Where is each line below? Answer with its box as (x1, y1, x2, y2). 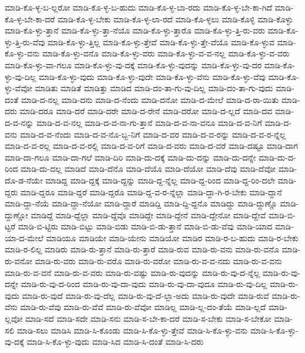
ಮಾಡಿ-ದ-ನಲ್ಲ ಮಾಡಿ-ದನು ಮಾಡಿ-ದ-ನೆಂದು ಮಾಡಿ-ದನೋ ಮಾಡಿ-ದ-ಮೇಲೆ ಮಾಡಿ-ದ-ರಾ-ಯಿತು (21, 93, 279, 105)
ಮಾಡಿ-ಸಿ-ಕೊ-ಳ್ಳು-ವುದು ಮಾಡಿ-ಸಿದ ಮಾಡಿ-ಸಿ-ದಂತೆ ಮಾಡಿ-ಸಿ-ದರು (26, 335, 204, 348)
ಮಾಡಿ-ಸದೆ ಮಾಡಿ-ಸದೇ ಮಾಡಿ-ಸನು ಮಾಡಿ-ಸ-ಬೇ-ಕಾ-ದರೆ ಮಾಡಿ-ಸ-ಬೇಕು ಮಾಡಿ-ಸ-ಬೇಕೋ (25, 312, 272, 325)
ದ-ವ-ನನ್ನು (5, 116, 34, 128)
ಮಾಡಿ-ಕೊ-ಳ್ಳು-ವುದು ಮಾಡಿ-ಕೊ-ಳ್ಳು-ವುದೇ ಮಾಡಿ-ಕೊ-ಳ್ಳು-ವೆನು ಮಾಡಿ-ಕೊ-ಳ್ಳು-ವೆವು (39, 70, 266, 82)
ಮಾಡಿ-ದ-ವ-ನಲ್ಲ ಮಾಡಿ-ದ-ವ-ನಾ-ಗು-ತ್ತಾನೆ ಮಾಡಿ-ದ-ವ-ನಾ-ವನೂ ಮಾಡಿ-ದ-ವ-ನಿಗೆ (36, 116, 262, 128)
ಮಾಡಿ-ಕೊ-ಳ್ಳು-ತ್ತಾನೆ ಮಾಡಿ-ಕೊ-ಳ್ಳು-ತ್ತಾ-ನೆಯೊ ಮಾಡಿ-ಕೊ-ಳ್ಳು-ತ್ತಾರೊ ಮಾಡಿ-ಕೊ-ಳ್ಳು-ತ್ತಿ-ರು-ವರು (5, 24, 265, 36)
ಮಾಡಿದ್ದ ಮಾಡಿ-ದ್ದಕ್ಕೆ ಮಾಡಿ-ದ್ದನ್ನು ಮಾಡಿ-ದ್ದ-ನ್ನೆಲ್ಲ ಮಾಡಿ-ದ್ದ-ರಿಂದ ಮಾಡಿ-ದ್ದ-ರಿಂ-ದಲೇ (45, 174, 276, 186)
